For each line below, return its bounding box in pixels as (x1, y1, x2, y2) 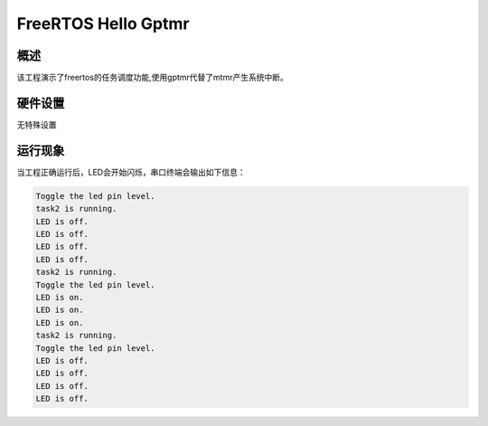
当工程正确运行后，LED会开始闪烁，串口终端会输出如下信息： (16, 166, 246, 177)
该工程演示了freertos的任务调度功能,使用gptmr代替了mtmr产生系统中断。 (16, 72, 288, 83)
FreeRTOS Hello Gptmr (16, 14, 190, 33)
